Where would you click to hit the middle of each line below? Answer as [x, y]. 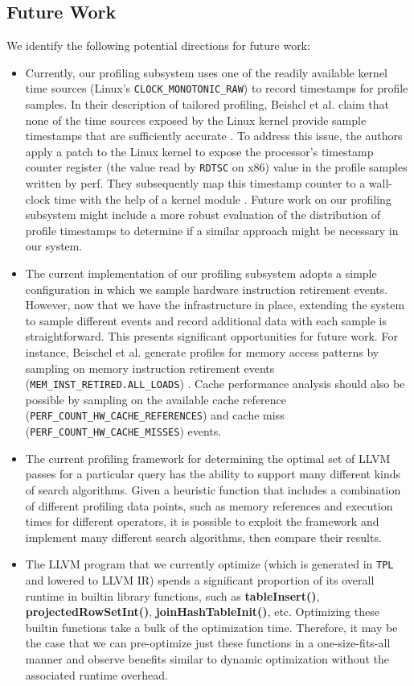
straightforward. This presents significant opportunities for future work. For [211, 336]
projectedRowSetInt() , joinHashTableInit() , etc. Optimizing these [202, 612]
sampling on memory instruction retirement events [150, 368]
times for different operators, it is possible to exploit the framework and [202, 521]
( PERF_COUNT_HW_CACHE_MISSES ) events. [123, 431]
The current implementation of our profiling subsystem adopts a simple [201, 273]
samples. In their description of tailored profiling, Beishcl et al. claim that [207, 104]
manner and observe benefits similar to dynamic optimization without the [207, 658]
